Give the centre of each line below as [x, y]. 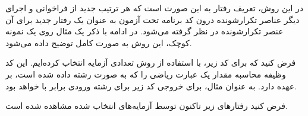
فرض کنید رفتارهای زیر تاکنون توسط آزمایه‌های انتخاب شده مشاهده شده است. [147, 106]
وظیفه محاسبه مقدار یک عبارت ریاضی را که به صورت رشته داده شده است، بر [146, 74]
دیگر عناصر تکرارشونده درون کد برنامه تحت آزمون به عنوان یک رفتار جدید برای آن [153, 19]
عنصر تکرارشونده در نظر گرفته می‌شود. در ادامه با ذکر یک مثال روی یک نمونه [144, 31]
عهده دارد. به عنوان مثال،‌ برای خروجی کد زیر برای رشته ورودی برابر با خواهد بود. [151, 86]
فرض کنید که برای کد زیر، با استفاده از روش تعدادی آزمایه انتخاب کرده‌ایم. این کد [151, 62]
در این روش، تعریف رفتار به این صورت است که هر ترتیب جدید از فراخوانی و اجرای [155, 8]
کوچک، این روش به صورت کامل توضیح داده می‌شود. [99, 42]
